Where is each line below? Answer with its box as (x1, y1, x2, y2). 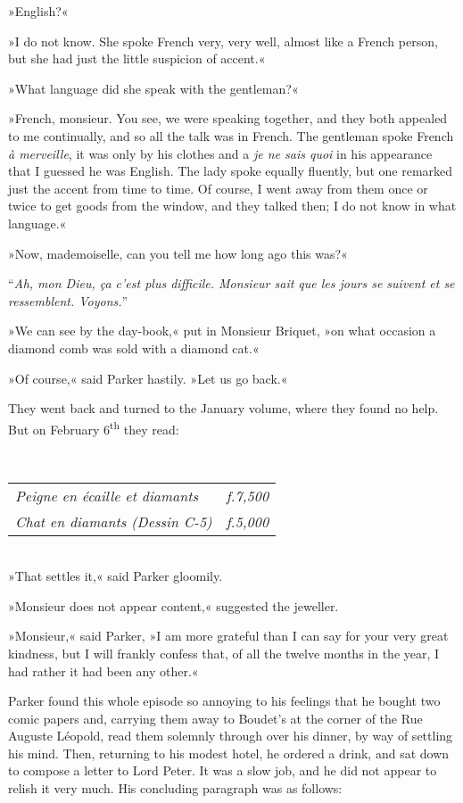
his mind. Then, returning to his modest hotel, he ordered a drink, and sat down (8, 743, 450, 762)
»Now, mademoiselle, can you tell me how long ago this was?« (8, 244, 348, 262)
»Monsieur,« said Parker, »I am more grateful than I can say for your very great (8, 626, 449, 645)
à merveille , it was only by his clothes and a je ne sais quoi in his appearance (8, 144, 433, 162)
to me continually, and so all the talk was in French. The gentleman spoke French (8, 126, 454, 145)
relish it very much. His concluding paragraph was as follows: (8, 779, 343, 798)
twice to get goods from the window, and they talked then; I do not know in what (8, 196, 457, 215)
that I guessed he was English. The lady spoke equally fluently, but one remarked (8, 161, 453, 180)
